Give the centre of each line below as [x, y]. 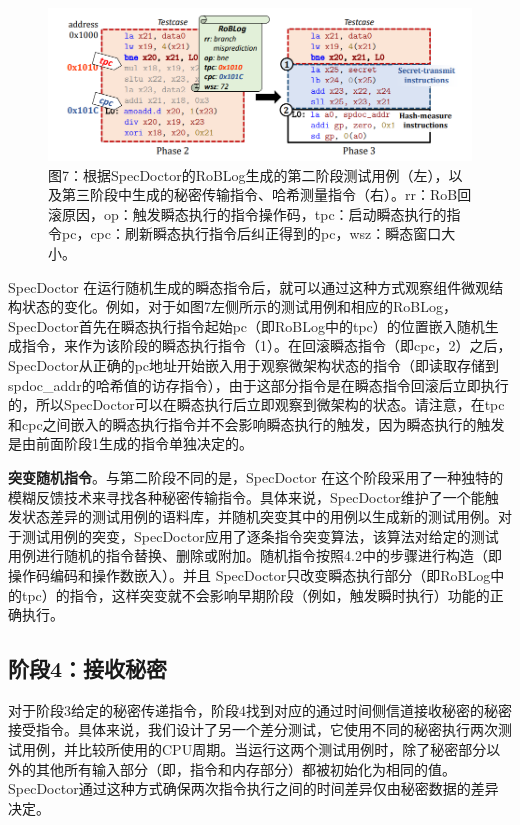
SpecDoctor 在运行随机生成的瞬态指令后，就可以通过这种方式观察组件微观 [249, 286]
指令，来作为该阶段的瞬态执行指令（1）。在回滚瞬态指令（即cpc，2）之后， [266, 345]
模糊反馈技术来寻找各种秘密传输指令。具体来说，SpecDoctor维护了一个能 [246, 496]
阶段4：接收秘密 [88, 668]
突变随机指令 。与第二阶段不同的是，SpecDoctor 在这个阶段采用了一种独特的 [256, 476]
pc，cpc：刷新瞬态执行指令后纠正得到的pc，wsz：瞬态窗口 [251, 233]
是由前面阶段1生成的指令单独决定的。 [130, 443]
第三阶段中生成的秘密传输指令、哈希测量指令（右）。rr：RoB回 [266, 194]
